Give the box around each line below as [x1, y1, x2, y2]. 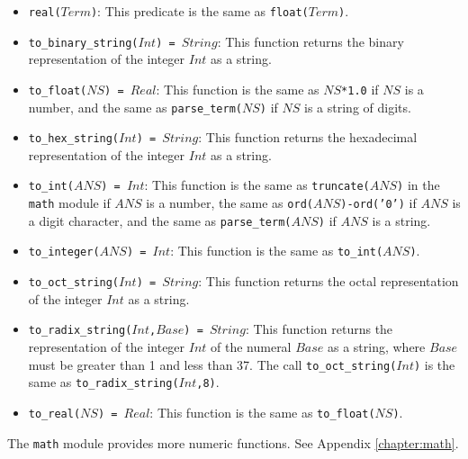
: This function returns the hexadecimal [198, 128, 418, 147]
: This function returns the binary [217, 31, 404, 50]
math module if [28, 193, 111, 212]
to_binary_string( [28, 36, 139, 49]
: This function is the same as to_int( [170, 241, 383, 260]
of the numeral [211, 337, 292, 355]
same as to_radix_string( [28, 373, 179, 391]
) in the [397, 175, 440, 194]
